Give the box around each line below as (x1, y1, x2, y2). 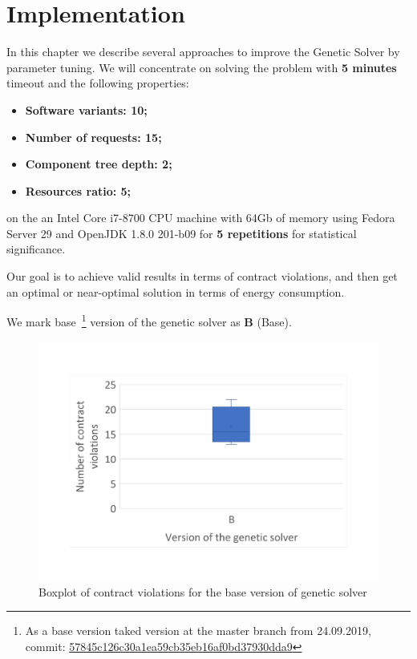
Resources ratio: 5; (25, 182, 132, 199)
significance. (6, 241, 66, 257)
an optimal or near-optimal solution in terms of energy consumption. (6, 283, 345, 300)
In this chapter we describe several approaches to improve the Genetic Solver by (6, 43, 400, 60)
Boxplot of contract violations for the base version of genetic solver (38, 583, 367, 600)
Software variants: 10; (25, 101, 148, 118)
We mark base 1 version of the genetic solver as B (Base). (6, 311, 292, 329)
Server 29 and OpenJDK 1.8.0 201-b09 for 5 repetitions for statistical (6, 224, 357, 241)
